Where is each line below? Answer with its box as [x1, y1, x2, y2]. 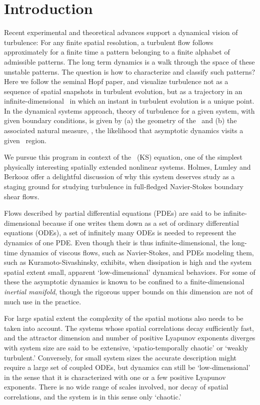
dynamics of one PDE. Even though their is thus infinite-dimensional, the [4, 237, 229, 247]
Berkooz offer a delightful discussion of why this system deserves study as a [4, 171, 235, 182]
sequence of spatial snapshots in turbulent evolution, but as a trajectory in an [4, 86, 242, 96]
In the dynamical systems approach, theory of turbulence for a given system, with [4, 105, 255, 116]
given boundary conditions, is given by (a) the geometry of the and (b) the [4, 115, 237, 126]
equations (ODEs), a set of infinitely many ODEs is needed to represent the [4, 227, 236, 238]
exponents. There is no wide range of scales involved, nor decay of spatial [4, 381, 228, 392]
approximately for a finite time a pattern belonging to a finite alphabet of [4, 47, 230, 57]
